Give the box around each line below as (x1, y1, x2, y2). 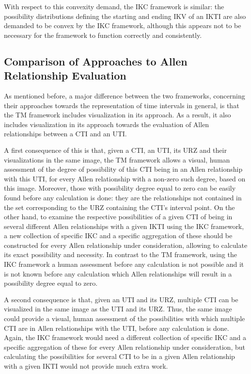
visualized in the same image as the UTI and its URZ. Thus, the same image (4, 304, 232, 314)
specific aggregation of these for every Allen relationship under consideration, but (4, 341, 245, 352)
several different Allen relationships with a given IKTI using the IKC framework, (4, 221, 244, 231)
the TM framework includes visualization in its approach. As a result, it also (4, 110, 231, 120)
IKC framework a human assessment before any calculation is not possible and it (4, 259, 244, 269)
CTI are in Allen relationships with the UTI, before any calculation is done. (4, 323, 229, 333)
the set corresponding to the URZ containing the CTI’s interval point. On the (4, 202, 235, 212)
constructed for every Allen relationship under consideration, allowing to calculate (4, 240, 248, 250)
